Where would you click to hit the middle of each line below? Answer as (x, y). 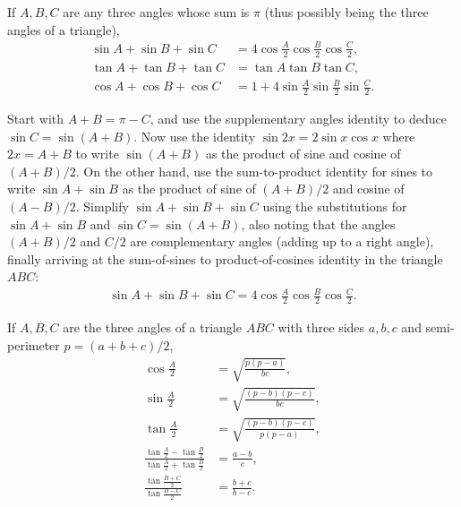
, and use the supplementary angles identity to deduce (298, 118)
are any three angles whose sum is (156, 12)
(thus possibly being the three (346, 12)
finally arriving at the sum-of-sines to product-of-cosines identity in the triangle (225, 258)
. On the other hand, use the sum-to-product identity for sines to (254, 171)
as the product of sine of (189, 189)
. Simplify (102, 206)
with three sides (321, 327)
